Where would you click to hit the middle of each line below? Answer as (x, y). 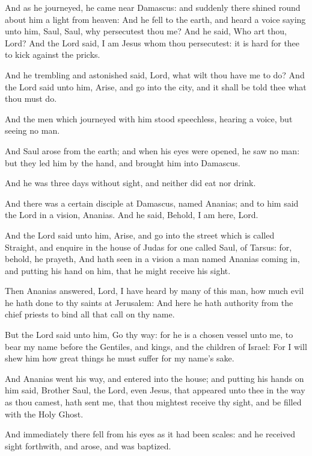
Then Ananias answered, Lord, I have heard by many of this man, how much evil (154, 291)
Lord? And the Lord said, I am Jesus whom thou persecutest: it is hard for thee (152, 42)
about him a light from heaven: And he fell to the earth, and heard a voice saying (155, 19)
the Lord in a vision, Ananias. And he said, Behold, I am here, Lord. (132, 215)
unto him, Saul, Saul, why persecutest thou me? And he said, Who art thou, (146, 31)
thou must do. (31, 98)
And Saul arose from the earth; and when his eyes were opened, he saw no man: (152, 150)
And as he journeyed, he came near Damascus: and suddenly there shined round (153, 7)
